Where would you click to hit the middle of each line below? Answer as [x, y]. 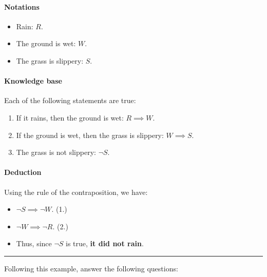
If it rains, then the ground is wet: [70, 117]
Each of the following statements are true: [70, 100]
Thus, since [34, 243]
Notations [22, 6]
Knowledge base [33, 81]
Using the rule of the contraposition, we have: [76, 192]
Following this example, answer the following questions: [91, 268]
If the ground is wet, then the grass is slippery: [90, 135]
